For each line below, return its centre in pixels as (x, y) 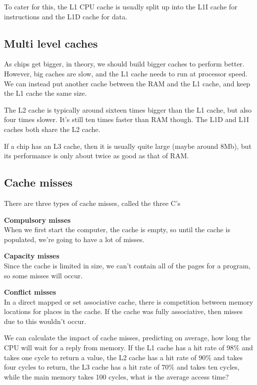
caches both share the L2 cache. (52, 129)
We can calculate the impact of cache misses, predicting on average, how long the (128, 338)
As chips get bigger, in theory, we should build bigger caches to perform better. (124, 64)
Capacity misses (32, 256)
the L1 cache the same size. (46, 93)
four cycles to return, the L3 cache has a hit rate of (82, 367)
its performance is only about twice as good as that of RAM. (97, 156)
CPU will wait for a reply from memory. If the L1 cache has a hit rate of (114, 348)
